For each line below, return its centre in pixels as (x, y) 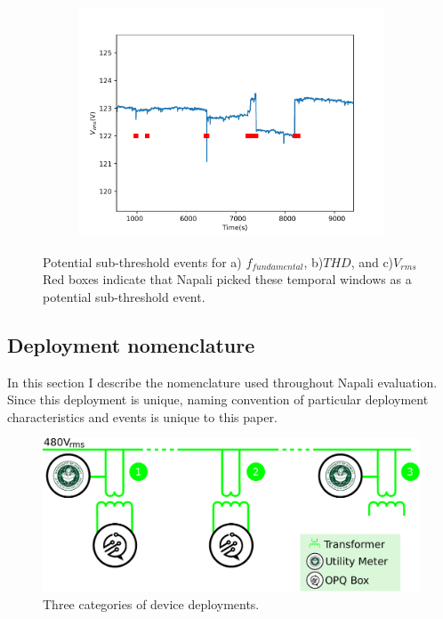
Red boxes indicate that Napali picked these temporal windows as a (227, 279)
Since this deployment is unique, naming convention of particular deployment (218, 399)
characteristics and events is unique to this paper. (142, 416)
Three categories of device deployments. (151, 603)
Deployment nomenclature (131, 344)
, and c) (372, 261)
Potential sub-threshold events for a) (142, 261)
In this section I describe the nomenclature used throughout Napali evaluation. (222, 382)
